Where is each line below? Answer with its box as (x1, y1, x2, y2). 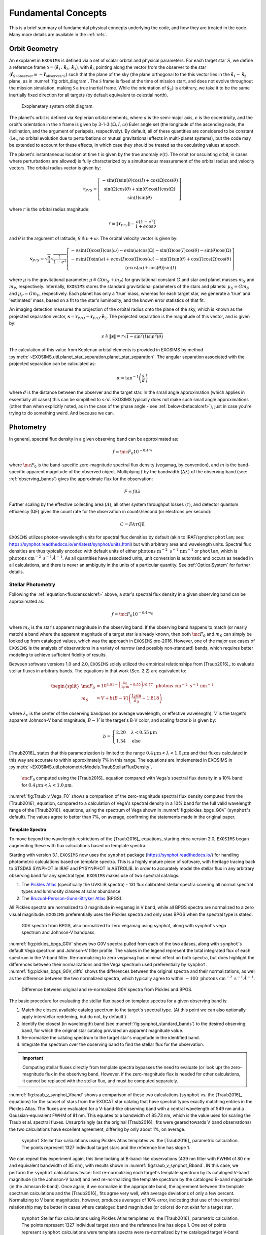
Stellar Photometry (9, 581, 56, 588)
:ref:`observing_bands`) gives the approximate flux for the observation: (9, 476, 153, 482)
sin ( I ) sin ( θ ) (127, 195, 152, 200)
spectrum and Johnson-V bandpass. (21, 929, 96, 936)
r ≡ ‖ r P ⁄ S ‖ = (108, 221, 135, 228)
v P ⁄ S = (30, 256, 44, 263)
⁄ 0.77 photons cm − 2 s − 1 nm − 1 (143, 682, 214, 689)
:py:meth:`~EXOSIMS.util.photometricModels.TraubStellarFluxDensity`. (9, 764, 152, 770)
